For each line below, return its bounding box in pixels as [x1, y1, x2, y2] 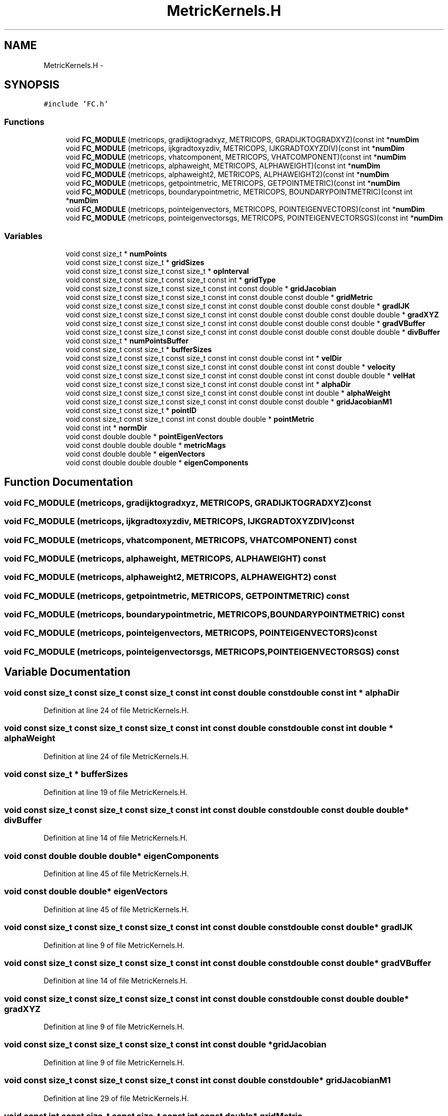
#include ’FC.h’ [43, 100, 108, 109]
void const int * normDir [65, 423, 147, 432]
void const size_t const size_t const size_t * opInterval [65, 266, 249, 275]
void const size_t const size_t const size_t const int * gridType [65, 275, 276, 284]
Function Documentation [4, 476, 133, 489]
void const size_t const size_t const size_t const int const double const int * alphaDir [65, 379, 351, 389]
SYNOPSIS [4, 78, 60, 92]
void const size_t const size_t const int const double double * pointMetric [65, 414, 315, 423]
